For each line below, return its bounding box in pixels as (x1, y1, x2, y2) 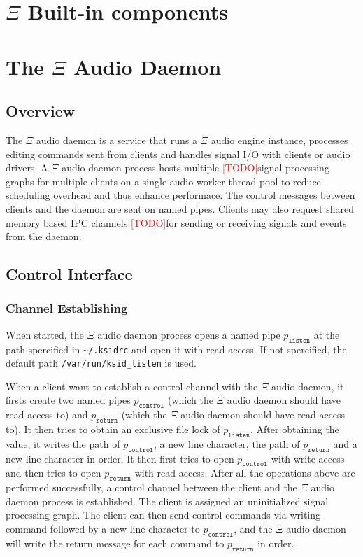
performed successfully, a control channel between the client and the (6, 480, 297, 495)
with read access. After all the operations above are (134, 465, 355, 480)
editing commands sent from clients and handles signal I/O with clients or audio (6, 146, 350, 161)
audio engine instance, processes (211, 132, 348, 147)
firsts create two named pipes (6, 393, 131, 407)
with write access (271, 451, 345, 465)
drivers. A (6, 160, 48, 175)
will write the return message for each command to (6, 535, 225, 550)
